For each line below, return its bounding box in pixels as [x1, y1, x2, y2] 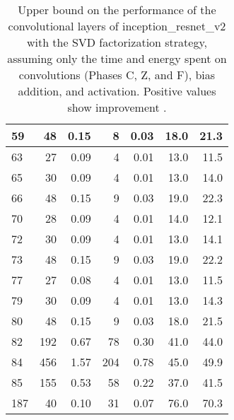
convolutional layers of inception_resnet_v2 [8, 18, 226, 34]
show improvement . [67, 99, 167, 115]
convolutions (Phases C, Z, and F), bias [18, 66, 216, 83]
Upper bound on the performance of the [18, 1, 216, 18]
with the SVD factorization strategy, [26, 34, 207, 50]
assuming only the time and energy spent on [7, 50, 227, 66]
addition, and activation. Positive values [18, 83, 216, 99]
